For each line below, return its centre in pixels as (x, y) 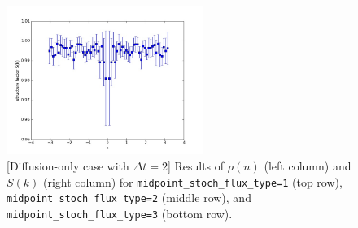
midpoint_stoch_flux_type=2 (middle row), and (129, 198)
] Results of (196, 165)
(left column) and (308, 165)
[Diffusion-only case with (68, 165)
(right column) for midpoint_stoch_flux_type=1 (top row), (193, 181)
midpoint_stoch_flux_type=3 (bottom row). (120, 213)
